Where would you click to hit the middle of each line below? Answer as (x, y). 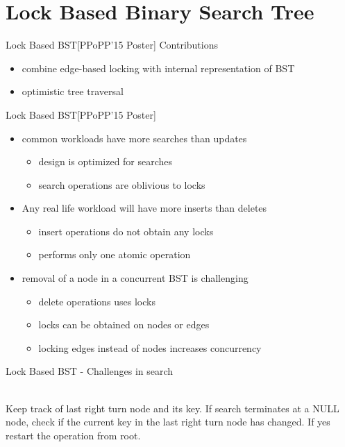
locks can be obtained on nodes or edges (124, 324)
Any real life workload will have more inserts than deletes (144, 208)
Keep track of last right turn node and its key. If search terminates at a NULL (172, 408)
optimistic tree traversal (73, 91)
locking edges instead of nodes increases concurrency (150, 347)
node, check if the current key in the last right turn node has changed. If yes (168, 422)
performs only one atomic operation (115, 254)
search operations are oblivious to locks (122, 184)
